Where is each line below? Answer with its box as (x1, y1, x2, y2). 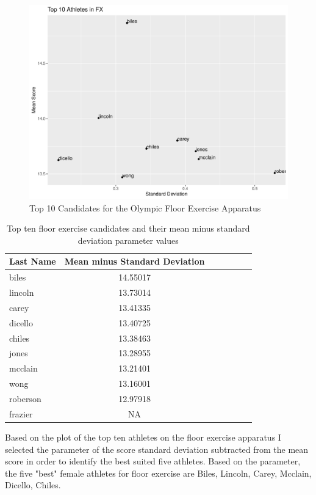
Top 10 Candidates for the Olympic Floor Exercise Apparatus (29, 201, 261, 214)
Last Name (9, 255, 56, 268)
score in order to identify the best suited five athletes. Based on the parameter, (5, 455, 301, 468)
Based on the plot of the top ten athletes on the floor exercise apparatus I (5, 430, 281, 443)
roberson (9, 392, 41, 405)
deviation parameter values (77, 233, 179, 246)
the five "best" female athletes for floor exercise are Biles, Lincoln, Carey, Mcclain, (5, 466, 312, 479)
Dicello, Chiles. (5, 479, 61, 491)
